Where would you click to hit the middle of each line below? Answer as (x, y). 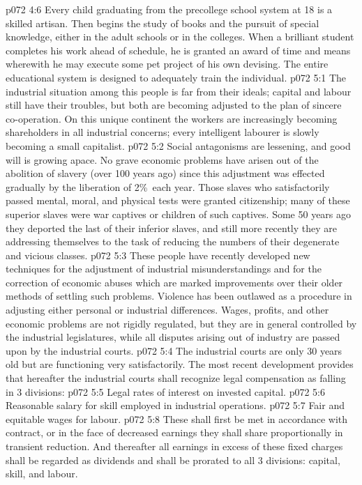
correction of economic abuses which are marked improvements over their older (174, 282)
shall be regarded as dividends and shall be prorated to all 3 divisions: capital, (173, 460)
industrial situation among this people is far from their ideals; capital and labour (179, 91)
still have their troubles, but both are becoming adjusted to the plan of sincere (174, 105)
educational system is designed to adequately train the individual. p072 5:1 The (176, 77)
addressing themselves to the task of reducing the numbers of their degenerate (173, 241)
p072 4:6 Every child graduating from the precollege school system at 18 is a (169, 9)
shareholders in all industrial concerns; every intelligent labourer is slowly (163, 132)
